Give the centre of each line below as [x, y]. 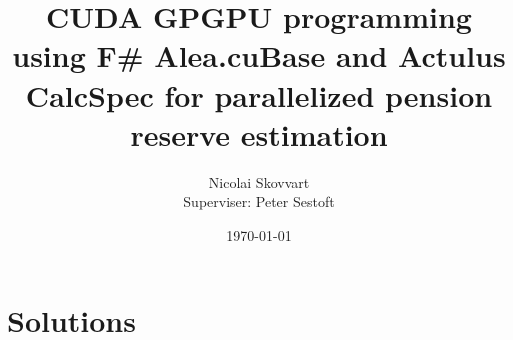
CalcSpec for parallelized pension [259, 94]
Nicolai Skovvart [259, 181]
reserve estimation [259, 133]
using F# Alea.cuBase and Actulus [259, 55]
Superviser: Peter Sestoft [259, 201]
